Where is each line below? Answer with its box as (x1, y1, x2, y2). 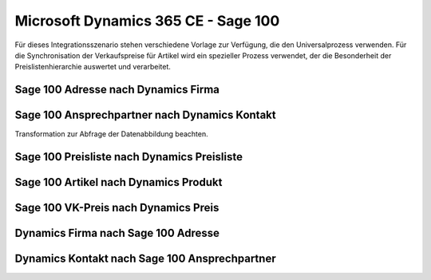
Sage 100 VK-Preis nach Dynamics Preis (14, 201, 219, 215)
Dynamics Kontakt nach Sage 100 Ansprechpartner (14, 252, 276, 266)
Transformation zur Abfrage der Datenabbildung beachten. (14, 129, 208, 139)
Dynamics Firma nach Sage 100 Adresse (14, 227, 219, 240)
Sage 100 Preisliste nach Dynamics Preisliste (14, 150, 243, 164)
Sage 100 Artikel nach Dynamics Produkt (14, 175, 223, 189)
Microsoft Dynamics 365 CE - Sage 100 (14, 12, 280, 30)
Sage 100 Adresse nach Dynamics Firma (14, 83, 219, 97)
